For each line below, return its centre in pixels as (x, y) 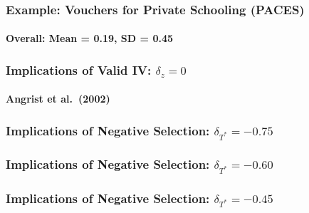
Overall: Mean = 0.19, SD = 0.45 (90, 38)
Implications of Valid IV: (79, 69)
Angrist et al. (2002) (58, 99)
